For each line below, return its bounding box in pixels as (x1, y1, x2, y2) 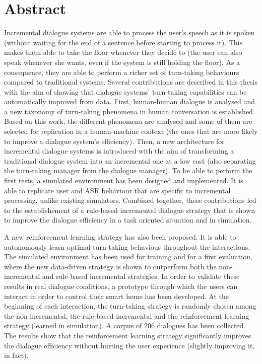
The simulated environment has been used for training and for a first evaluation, (4, 251, 252, 262)
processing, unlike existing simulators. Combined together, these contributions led (4, 195, 256, 205)
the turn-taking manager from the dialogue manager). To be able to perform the (4, 165, 252, 176)
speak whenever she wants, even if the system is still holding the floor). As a (4, 56, 240, 67)
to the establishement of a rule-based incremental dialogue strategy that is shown (4, 204, 255, 215)
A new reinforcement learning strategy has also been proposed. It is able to (4, 232, 236, 242)
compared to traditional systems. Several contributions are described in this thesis (4, 77, 257, 87)
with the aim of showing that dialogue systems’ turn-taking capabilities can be (4, 86, 247, 97)
